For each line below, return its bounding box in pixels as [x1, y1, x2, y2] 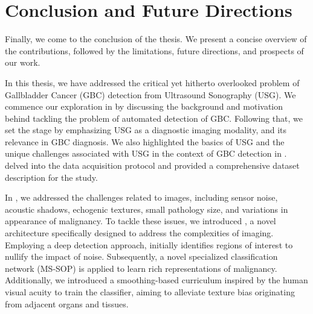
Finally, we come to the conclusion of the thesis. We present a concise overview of [5, 33, 307, 45]
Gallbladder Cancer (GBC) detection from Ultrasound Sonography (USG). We [5, 88, 296, 101]
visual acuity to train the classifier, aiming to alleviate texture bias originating [5, 286, 295, 298]
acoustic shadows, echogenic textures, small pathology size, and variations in [5, 203, 288, 215]
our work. [5, 56, 40, 69]
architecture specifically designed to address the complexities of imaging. [5, 227, 274, 239]
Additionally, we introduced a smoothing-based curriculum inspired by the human [5, 274, 308, 286]
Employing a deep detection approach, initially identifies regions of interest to [5, 238, 293, 251]
